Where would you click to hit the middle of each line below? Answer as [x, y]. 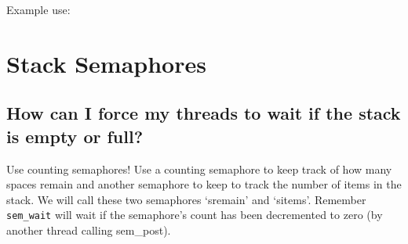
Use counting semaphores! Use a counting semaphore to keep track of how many [199, 169]
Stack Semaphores [106, 63]
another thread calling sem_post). [89, 230]
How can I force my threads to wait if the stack [204, 113]
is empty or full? [75, 136]
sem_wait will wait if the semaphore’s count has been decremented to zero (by [195, 215]
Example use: [38, 9]
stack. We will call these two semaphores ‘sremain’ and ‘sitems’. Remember [186, 199]
